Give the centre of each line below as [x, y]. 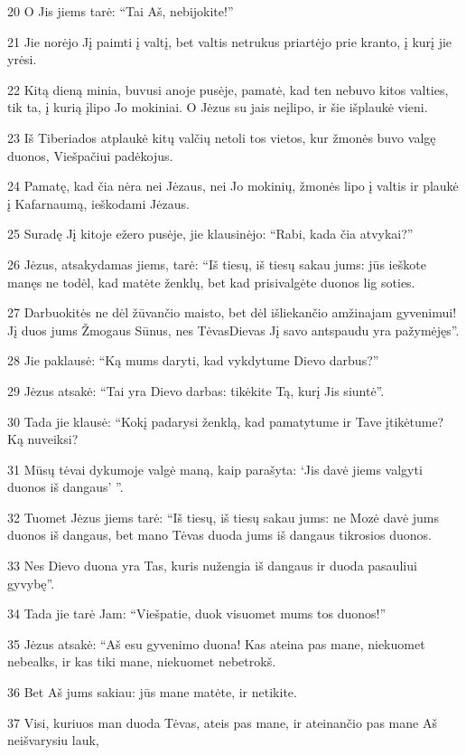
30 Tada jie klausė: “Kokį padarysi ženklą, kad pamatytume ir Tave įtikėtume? [226, 421]
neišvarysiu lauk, [53, 740]
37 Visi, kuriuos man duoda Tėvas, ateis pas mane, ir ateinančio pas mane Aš [222, 722]
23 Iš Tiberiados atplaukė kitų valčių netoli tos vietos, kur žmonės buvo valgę [222, 137]
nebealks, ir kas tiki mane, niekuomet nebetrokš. [142, 661]
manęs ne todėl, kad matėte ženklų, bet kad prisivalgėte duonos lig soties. [211, 282]
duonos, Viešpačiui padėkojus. [90, 155]
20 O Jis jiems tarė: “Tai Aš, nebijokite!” [121, 11]
